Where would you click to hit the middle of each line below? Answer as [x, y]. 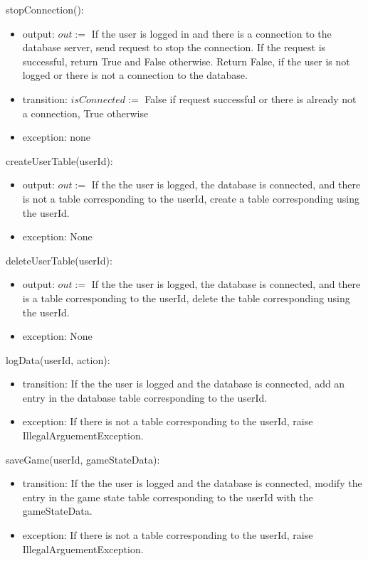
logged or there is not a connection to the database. [135, 75]
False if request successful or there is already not [251, 98]
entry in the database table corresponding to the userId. [145, 397]
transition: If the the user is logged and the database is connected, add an [184, 384]
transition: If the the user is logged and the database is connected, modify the [192, 483]
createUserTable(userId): [59, 160]
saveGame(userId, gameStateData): [83, 459]
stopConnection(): [45, 9]
